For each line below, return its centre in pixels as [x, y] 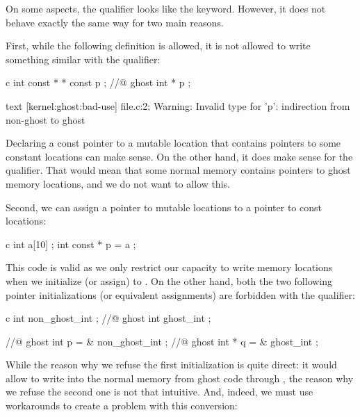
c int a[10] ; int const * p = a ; [71, 244]
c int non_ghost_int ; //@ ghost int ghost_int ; [108, 318]
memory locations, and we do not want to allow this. [118, 183]
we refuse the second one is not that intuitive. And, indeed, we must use [159, 392]
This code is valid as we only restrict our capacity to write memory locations [169, 267]
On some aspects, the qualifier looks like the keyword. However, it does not [166, 8]
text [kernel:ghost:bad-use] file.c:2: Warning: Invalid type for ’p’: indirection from [178, 105]
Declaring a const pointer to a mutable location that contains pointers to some [173, 143]
